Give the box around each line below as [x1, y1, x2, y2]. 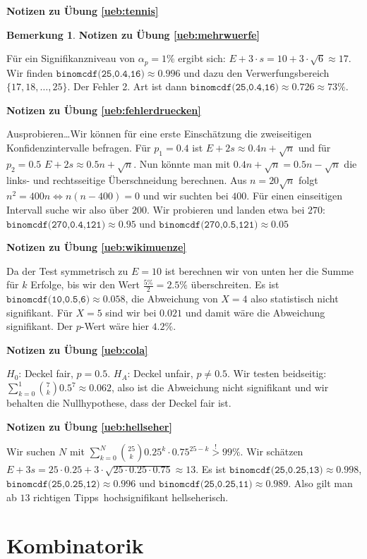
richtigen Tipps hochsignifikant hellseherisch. [33, 489, 229, 504]
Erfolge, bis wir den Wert [30, 277, 140, 292]
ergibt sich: [178, 51, 226, 66]
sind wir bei [105, 305, 157, 319]
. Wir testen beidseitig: [227, 366, 327, 381]
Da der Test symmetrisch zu [6, 263, 128, 278]
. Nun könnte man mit [133, 156, 231, 171]
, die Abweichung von [125, 291, 218, 306]
